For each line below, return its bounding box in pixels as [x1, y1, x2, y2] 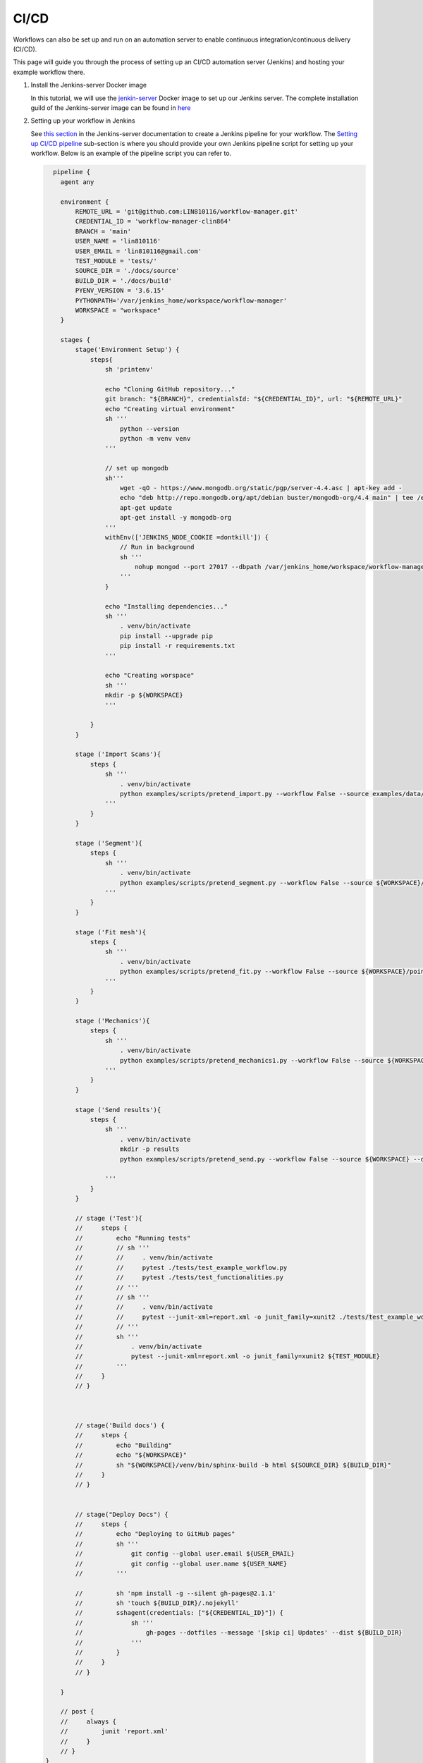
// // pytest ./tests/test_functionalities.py [75, 1274, 284, 1281]
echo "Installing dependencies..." [104, 602, 228, 610]
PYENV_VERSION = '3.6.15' [75, 286, 165, 295]
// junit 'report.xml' [60, 1728, 168, 1735]
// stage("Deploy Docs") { [75, 1510, 168, 1518]
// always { [60, 1717, 116, 1726]
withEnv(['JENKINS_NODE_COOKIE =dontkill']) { [104, 533, 269, 541]
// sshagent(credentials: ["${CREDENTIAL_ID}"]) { [75, 1609, 284, 1617]
